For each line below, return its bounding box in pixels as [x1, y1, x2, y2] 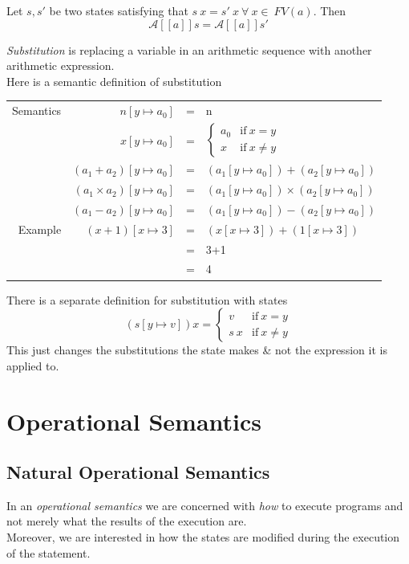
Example [18, 220, 62, 237]
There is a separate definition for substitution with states [6, 291, 288, 308]
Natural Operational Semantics [6, 460, 270, 484]
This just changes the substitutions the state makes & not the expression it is [6, 341, 387, 358]
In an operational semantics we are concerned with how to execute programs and [6, 497, 403, 513]
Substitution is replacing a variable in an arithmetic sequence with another [6, 41, 372, 58]
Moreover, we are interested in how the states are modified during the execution [6, 529, 400, 546]
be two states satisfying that [49, 2, 188, 18]
